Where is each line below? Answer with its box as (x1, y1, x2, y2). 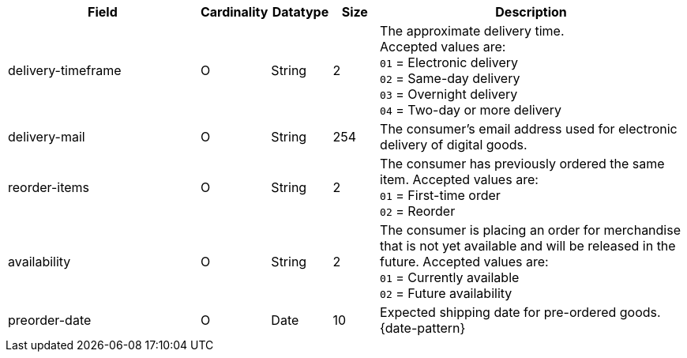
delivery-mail (8, 129, 85, 145)
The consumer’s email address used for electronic (380, 121, 678, 137)
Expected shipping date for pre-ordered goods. (380, 304, 661, 320)
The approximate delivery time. (380, 23, 565, 39)
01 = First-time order (380, 187, 501, 203)
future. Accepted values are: (380, 254, 549, 269)
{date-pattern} (380, 320, 466, 336)
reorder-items (8, 179, 90, 195)
